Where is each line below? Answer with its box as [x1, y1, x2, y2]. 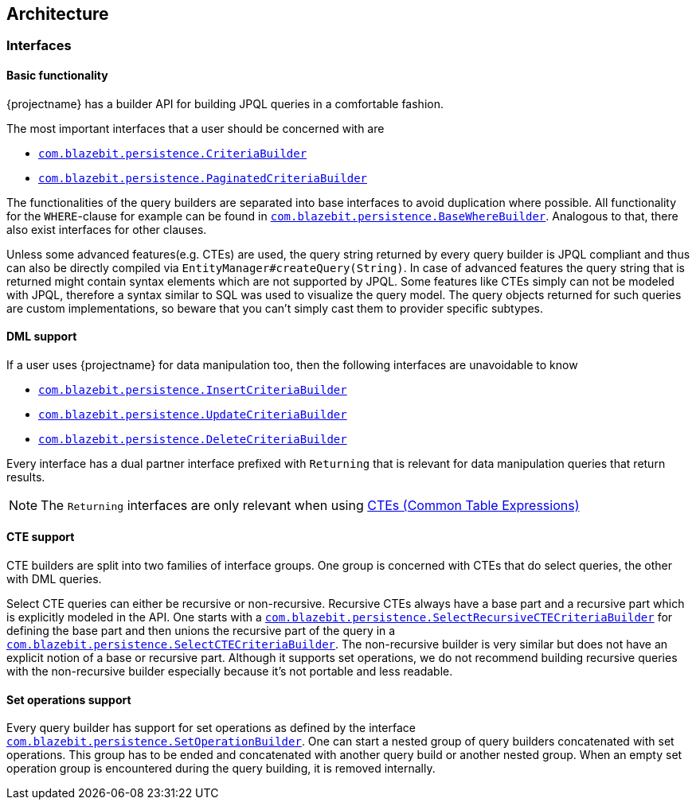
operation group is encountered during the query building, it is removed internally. [6, 761, 436, 776]
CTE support [6, 530, 75, 544]
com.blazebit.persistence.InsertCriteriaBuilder [38, 383, 347, 396]
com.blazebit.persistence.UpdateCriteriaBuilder [38, 407, 347, 421]
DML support [6, 329, 77, 344]
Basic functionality [6, 68, 108, 83]
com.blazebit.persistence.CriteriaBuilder [38, 146, 307, 160]
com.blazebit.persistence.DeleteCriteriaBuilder [38, 432, 347, 446]
